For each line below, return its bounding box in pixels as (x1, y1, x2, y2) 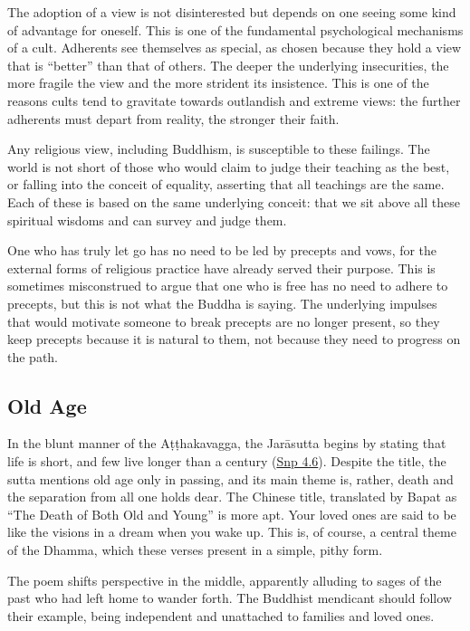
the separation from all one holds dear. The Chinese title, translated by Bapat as (7, 487, 457, 506)
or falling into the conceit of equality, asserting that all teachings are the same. (7, 175, 445, 194)
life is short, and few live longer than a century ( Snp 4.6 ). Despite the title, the (7, 452, 446, 471)
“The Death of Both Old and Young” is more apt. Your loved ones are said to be (7, 504, 456, 523)
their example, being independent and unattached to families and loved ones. (7, 606, 435, 625)
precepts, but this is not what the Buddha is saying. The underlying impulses (7, 293, 437, 312)
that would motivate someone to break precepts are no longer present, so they (7, 311, 440, 330)
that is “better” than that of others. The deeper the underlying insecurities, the (7, 55, 449, 74)
